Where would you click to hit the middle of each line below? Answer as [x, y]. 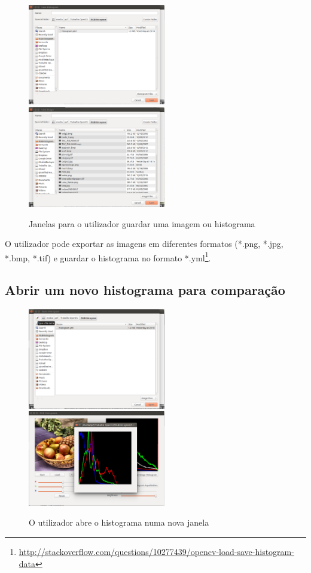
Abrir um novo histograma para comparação [145, 290]
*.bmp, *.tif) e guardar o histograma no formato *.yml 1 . [108, 257]
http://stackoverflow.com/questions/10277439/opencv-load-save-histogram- [156, 552]
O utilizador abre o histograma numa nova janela [119, 522]
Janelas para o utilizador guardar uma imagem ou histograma [142, 223]
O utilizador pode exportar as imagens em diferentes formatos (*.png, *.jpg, [144, 244]
